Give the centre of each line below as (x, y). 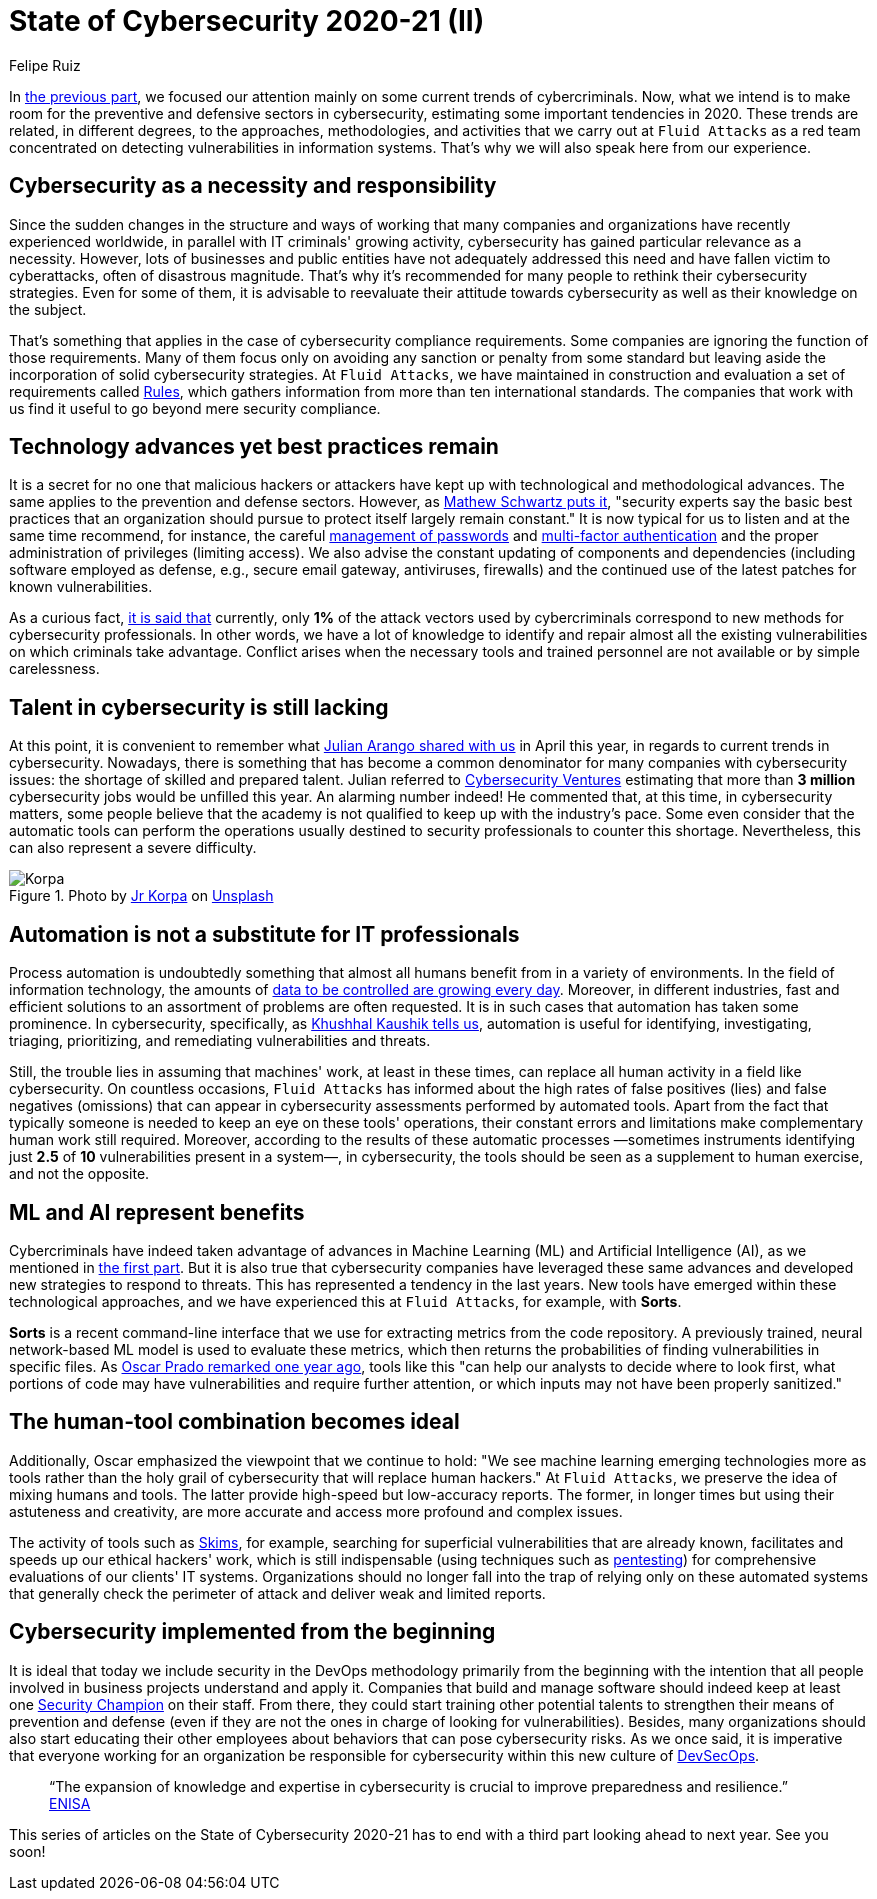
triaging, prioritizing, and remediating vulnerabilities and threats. (220, 1041)
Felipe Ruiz (45, 65)
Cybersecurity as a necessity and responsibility (253, 186)
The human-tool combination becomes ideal (234, 1422)
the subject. (48, 309)
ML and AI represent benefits (157, 1212)
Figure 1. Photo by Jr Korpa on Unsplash (141, 896)
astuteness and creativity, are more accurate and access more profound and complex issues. (316, 1511)
